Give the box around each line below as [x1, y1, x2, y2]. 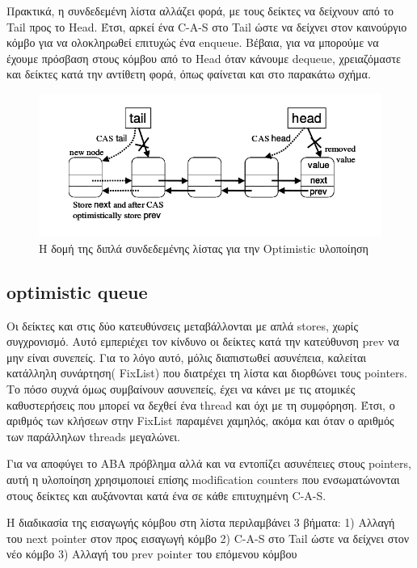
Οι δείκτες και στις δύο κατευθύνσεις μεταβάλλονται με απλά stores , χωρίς [6, 317, 358, 334]
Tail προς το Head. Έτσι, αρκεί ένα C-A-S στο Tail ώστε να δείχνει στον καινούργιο [6, 18, 407, 35]
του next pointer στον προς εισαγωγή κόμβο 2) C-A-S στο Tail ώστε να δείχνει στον [6, 529, 410, 546]
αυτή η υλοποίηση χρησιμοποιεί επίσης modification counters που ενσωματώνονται [6, 471, 400, 488]
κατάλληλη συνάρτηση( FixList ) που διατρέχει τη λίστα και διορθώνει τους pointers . [6, 364, 407, 381]
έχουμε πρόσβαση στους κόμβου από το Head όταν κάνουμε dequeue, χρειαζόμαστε [6, 49, 401, 66]
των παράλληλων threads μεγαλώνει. [6, 427, 181, 444]
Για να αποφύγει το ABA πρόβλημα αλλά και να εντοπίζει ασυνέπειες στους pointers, [6, 455, 411, 472]
